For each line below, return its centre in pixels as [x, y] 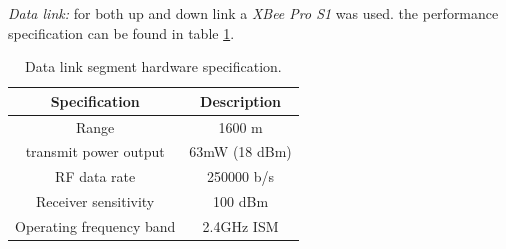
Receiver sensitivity [95, 201]
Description [241, 100]
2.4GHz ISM [240, 226]
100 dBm [241, 201]
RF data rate [95, 176]
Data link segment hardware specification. [153, 66]
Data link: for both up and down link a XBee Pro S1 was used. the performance [253, 13]
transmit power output [95, 151]
